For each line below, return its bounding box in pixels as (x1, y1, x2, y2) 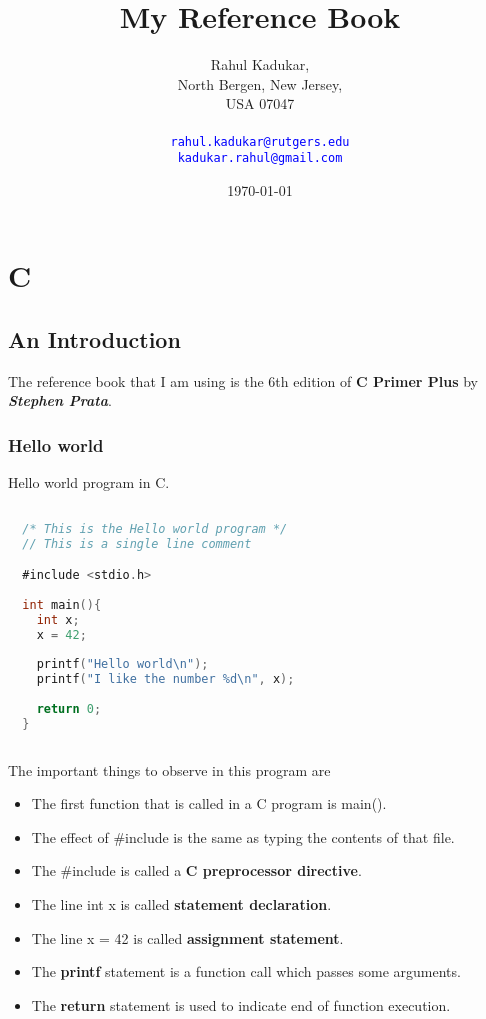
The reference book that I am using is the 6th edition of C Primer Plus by (8, 370, 479, 391)
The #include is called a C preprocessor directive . (31, 860, 362, 881)
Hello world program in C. (8, 472, 170, 493)
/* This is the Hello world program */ (22, 521, 288, 536)
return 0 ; (36, 701, 102, 716)
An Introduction (8, 323, 181, 354)
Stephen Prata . (8, 390, 112, 411)
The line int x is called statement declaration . (31, 893, 332, 914)
